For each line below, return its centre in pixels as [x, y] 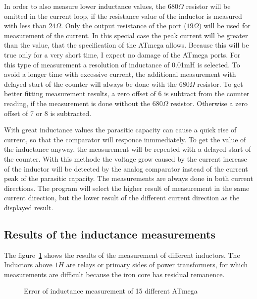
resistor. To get [220, 84]
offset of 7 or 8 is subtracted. [48, 113]
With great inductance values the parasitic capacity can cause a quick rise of [120, 130]
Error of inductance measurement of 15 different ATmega [111, 291]
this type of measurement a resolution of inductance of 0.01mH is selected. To [122, 64]
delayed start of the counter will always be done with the [91, 84]
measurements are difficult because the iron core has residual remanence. [114, 274]
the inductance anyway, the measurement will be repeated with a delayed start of [128, 149]
